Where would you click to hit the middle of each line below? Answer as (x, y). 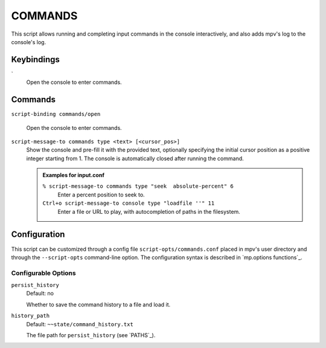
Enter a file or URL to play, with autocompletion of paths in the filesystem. (149, 211)
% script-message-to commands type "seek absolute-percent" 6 (138, 186)
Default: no (40, 294)
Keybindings (36, 60)
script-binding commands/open (56, 114)
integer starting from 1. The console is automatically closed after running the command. (135, 158)
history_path (30, 316)
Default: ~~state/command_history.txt (80, 324)
